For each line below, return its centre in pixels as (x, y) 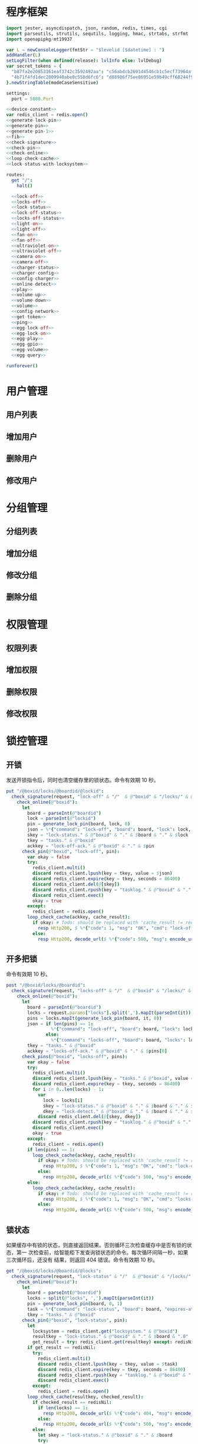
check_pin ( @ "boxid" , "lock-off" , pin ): (70, 851)
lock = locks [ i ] (63, 1100)
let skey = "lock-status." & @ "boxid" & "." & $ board (105, 1435)
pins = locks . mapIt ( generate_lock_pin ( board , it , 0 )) (95, 1018)
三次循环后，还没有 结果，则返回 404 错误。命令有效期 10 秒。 (82, 1260)
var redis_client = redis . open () (47, 115)
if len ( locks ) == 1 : (63, 1408)
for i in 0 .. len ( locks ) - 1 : (68, 1089)
